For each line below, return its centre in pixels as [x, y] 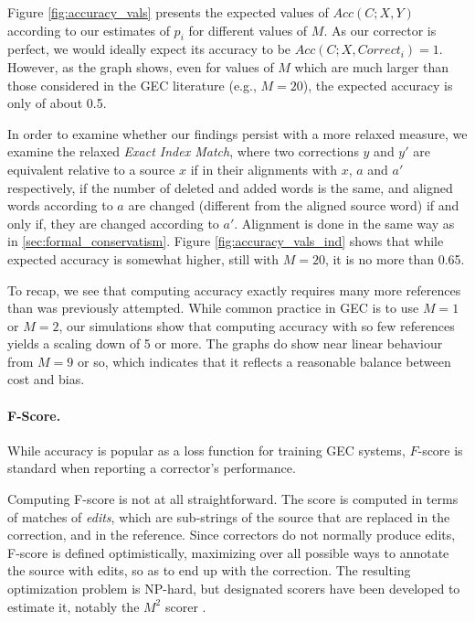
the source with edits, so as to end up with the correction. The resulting [209, 570]
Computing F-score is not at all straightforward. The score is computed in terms [233, 499]
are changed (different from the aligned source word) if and [294, 205]
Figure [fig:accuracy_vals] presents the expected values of [168, 12]
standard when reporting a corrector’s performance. [152, 468]
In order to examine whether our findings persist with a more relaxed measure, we [237, 133]
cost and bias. [46, 379]
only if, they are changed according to [113, 223]
